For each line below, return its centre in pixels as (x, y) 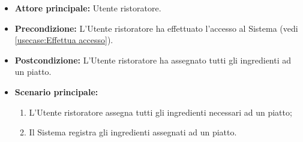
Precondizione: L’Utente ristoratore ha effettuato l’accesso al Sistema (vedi (156, 28)
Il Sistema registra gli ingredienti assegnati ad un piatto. (133, 132)
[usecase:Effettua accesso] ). (64, 40)
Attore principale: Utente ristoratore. (88, 8)
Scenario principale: (56, 91)
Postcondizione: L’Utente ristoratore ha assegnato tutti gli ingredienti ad (153, 60)
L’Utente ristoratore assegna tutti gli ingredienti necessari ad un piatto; (160, 112)
